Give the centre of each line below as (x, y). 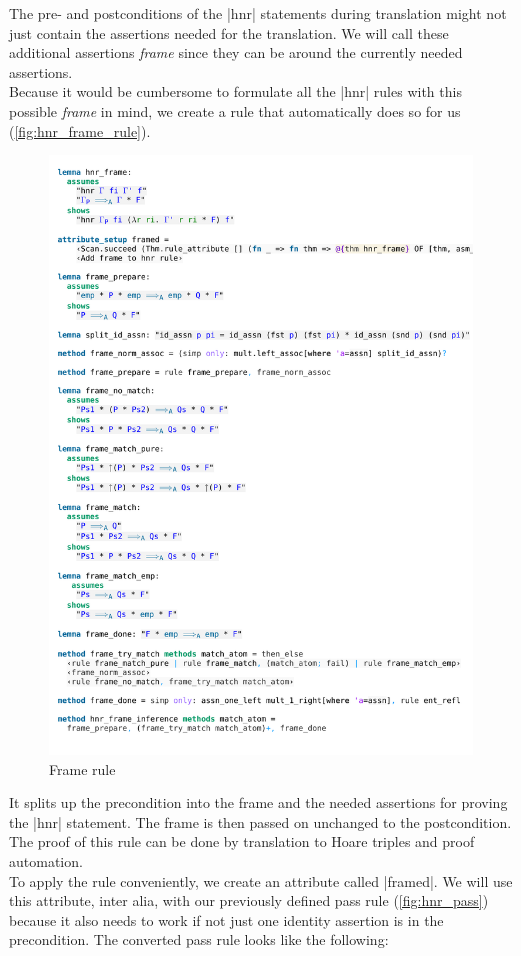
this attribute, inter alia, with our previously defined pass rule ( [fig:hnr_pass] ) (249, 900)
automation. (46, 861)
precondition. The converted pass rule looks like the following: (199, 939)
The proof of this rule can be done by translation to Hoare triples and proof (242, 841)
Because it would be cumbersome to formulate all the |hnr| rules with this (235, 91)
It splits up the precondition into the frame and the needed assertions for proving (258, 802)
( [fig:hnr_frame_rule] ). (80, 130)
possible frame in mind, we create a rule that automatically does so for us (235, 110)
